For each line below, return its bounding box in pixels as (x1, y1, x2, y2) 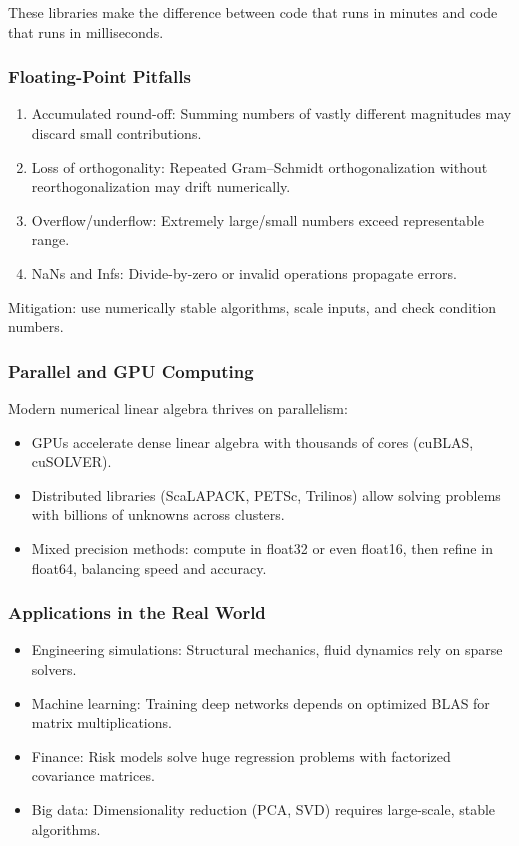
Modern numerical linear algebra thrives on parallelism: (8, 397, 348, 418)
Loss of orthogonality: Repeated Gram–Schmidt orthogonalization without (31, 156, 488, 177)
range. (31, 229, 70, 250)
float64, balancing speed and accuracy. (31, 557, 267, 578)
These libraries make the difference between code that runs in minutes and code (8, 2, 498, 22)
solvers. (31, 658, 77, 679)
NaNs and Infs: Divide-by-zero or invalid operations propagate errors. (31, 262, 457, 283)
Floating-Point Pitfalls (8, 64, 191, 89)
